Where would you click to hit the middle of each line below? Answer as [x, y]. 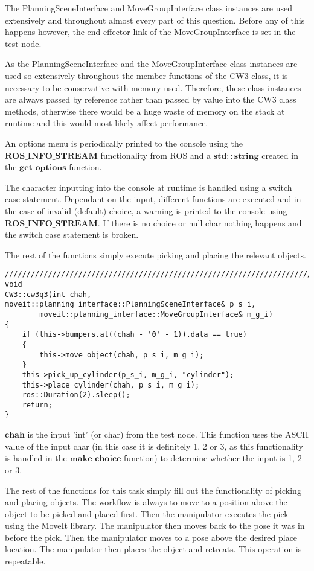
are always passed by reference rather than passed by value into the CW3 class [151, 99]
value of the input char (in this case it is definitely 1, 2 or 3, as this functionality [154, 446]
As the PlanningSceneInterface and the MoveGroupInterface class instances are [151, 64]
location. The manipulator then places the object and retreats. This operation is [153, 549]
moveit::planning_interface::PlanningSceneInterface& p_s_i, [130, 305]
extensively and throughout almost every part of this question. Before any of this [155, 20]
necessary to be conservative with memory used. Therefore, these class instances [153, 87]
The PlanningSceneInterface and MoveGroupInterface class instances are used [149, 8]
